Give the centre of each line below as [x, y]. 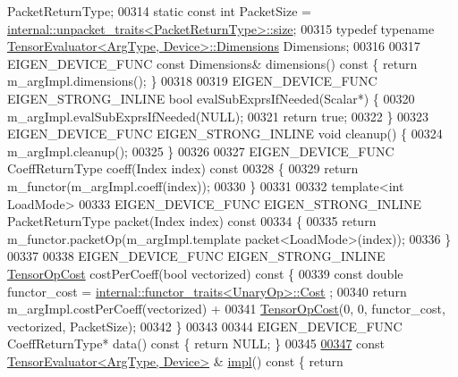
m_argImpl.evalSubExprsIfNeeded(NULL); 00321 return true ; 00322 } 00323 [218, 116]
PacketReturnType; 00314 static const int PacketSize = [159, 11]
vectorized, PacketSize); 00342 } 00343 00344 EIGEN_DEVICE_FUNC [205, 326]
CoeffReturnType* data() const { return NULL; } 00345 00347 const [196, 343]
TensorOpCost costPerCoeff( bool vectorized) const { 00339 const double [205, 273]
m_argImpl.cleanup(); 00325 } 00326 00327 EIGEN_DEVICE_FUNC [201, 151]
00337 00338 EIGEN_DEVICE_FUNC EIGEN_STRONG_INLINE [196, 256]
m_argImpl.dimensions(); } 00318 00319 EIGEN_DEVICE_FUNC [192, 81]
